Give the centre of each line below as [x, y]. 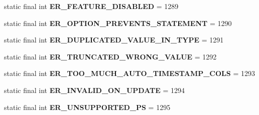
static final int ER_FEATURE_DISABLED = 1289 [91, 6]
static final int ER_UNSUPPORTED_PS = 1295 [87, 107]
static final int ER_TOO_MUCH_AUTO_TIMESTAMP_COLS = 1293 [129, 73]
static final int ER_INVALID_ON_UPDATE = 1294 [95, 90]
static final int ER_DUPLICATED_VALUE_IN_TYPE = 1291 [114, 40]
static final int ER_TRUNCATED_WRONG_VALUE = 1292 [110, 56]
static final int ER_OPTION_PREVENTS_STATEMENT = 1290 [118, 23]
